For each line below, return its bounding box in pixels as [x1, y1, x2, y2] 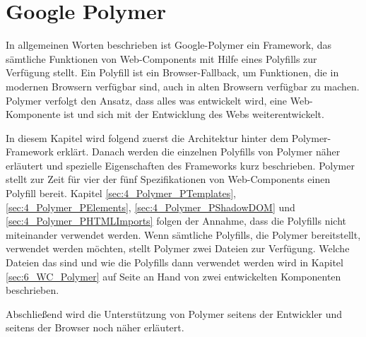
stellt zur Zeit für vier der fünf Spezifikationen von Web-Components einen [6, 172, 331, 187]
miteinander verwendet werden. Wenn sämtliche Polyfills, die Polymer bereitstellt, [6, 227, 361, 242]
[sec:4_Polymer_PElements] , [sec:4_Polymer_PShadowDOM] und [6, 199, 295, 214]
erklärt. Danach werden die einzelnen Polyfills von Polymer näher [57, 144, 341, 159]
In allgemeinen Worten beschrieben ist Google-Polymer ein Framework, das [6, 37, 331, 52]
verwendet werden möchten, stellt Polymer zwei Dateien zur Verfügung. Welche [6, 241, 350, 256]
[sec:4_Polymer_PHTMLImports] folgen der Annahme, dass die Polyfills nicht [6, 213, 346, 228]
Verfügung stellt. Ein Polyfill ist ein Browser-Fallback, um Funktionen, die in [6, 65, 339, 80]
